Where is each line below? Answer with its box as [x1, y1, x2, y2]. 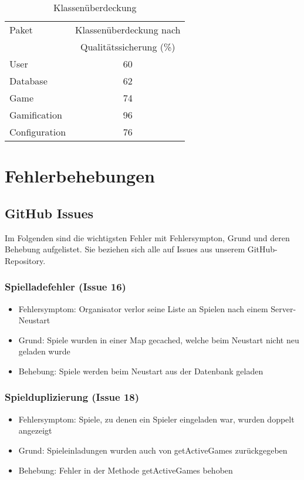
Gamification [9, 108, 62, 121]
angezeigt [18, 424, 52, 437]
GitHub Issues [5, 204, 94, 222]
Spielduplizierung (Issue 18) [5, 390, 140, 404]
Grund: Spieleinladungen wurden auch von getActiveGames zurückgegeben [18, 444, 288, 456]
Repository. [5, 254, 46, 266]
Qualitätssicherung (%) [80, 40, 175, 53]
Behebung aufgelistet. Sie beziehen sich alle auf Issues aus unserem [5, 243, 245, 255]
